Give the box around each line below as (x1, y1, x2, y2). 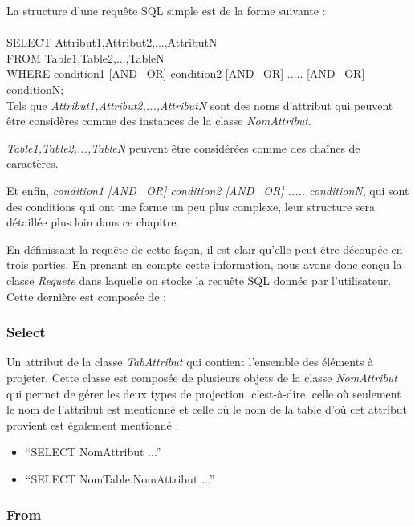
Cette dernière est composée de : (6, 287, 166, 304)
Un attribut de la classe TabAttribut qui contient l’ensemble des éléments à (6, 353, 374, 370)
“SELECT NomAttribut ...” (25, 443, 161, 460)
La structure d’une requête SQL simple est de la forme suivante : (6, 2, 326, 18)
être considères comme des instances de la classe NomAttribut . (6, 112, 311, 129)
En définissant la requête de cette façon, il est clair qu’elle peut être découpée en (6, 240, 403, 257)
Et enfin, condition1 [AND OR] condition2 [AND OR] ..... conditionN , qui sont (6, 181, 409, 198)
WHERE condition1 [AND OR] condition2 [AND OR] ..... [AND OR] (6, 65, 365, 82)
